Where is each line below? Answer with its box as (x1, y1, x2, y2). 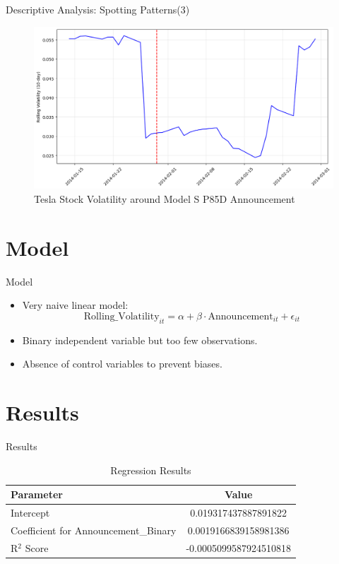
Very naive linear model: (22, 298, 129, 312)
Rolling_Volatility (83, 311, 160, 322)
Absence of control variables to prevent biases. (22, 356, 222, 371)
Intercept (11, 505, 50, 520)
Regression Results (110, 462, 191, 477)
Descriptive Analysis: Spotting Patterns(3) (6, 2, 190, 16)
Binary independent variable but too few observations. (22, 332, 258, 347)
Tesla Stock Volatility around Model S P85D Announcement (34, 191, 295, 206)
